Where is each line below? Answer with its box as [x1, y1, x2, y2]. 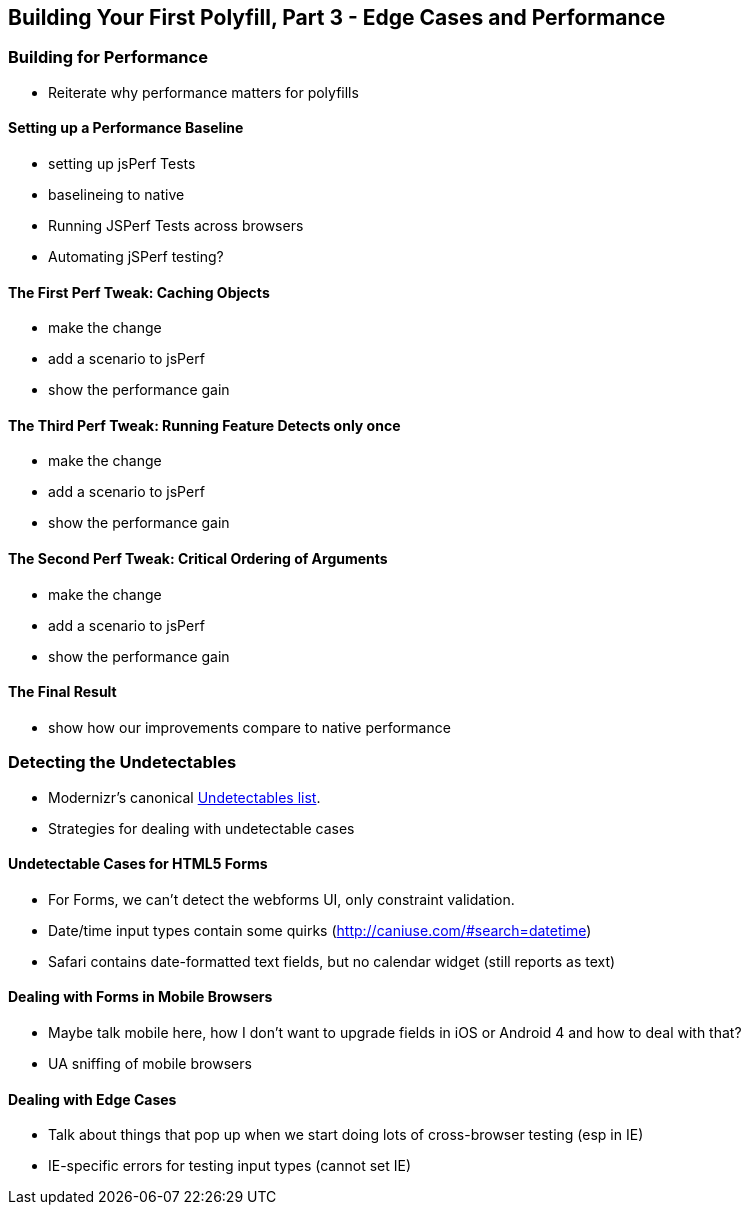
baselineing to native [48, 186, 185, 204]
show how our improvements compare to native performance [48, 718, 451, 736]
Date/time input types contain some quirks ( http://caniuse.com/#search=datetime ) [48, 921, 592, 939]
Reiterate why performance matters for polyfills [48, 83, 359, 101]
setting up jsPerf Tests [48, 155, 196, 173]
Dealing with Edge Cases [8, 1090, 177, 1108]
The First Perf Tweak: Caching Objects [8, 283, 270, 301]
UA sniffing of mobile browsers [48, 1055, 252, 1073]
